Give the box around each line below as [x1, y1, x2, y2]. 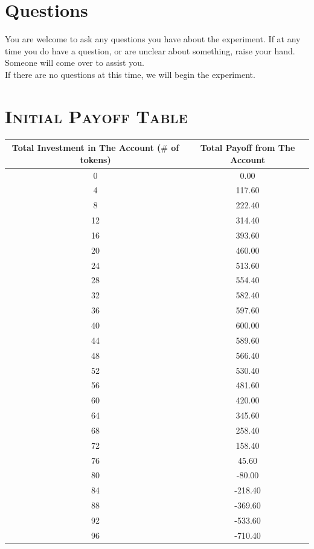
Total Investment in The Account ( [11, 141, 161, 154]
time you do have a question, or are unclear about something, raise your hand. [5, 44, 295, 57]
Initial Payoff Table [5, 103, 188, 128]
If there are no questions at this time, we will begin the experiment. [5, 68, 255, 80]
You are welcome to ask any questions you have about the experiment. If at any [5, 33, 301, 45]
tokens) [80, 153, 111, 165]
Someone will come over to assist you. [5, 56, 144, 69]
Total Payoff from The [200, 141, 295, 154]
